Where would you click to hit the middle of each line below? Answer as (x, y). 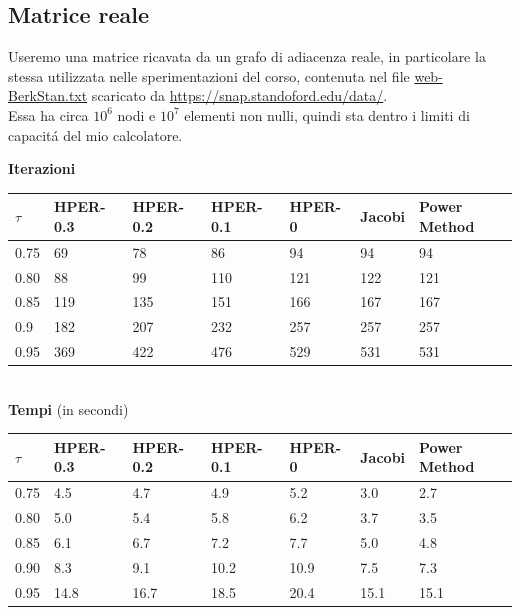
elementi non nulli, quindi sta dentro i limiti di (327, 114)
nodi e (136, 114)
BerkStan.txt (48, 95)
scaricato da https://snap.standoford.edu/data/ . (239, 95)
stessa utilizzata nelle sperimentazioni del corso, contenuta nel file (209, 75)
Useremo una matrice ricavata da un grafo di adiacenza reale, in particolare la (247, 56)
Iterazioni (42, 168)
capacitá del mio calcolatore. (95, 134)
